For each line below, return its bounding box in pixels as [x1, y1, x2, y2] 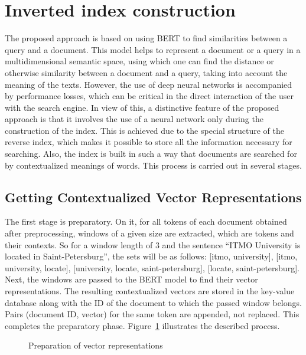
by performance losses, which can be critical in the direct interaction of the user [5, 90, 294, 102]
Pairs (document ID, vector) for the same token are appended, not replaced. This [5, 308, 300, 320]
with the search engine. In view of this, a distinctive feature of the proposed [5, 101, 279, 113]
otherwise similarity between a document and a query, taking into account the [5, 66, 288, 78]
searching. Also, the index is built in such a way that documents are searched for [5, 147, 297, 160]
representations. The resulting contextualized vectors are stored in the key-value [5, 285, 295, 297]
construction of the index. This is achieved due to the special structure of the [5, 124, 284, 136]
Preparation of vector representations [28, 339, 163, 351]
